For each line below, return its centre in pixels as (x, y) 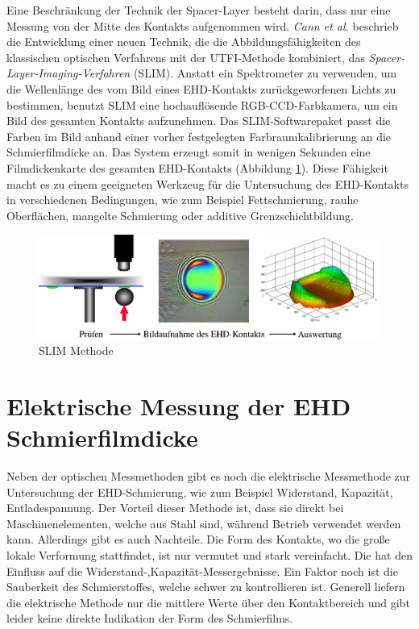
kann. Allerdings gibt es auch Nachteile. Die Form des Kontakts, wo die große (198, 539)
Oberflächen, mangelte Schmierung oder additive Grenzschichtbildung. (180, 215)
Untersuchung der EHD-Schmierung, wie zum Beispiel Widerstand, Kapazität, (200, 492)
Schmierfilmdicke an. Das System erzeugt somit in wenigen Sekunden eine (189, 152)
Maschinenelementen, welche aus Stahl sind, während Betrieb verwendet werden (204, 523)
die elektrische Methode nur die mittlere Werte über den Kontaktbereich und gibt (208, 602)
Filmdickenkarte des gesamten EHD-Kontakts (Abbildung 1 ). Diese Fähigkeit (197, 167)
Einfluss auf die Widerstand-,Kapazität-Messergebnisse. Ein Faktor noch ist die (202, 571)
